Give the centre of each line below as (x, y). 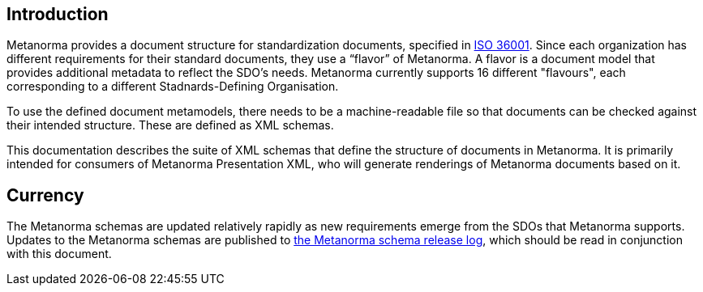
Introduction (58, 14)
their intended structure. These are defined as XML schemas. (170, 125)
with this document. (59, 254)
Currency (45, 195)
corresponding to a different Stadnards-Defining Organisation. (173, 87)
